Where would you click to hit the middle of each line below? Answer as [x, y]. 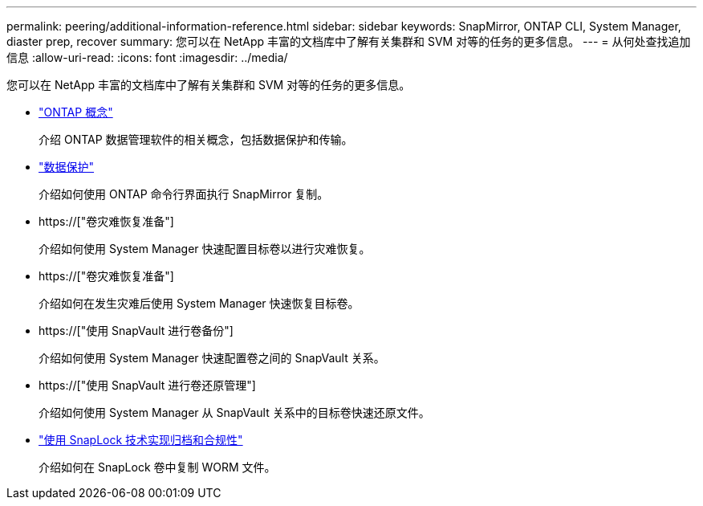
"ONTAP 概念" [76, 112]
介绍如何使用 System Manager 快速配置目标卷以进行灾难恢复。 [205, 249]
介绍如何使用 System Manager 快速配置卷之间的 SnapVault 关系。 [212, 358]
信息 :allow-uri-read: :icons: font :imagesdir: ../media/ [147, 57]
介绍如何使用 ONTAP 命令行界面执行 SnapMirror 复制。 [184, 194]
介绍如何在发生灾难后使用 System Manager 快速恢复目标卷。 [199, 303]
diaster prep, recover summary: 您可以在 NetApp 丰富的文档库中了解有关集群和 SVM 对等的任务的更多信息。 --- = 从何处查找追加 [349, 41]
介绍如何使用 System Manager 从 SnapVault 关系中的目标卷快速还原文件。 [234, 412]
